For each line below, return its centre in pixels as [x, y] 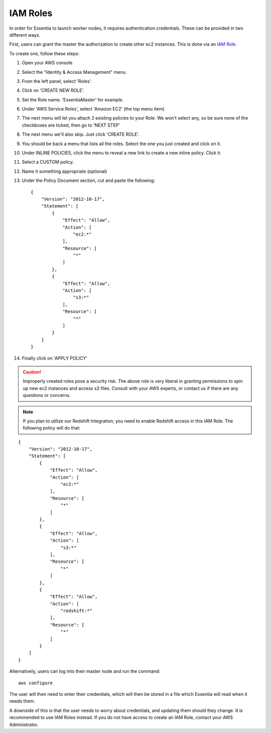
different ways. [25, 35]
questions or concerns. [47, 395]
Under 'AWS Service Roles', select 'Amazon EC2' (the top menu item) [93, 109]
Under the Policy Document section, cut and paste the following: [89, 180]
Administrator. [24, 724]
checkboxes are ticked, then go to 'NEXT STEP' [71, 125]
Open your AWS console [47, 63]
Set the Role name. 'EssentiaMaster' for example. [73, 99]
